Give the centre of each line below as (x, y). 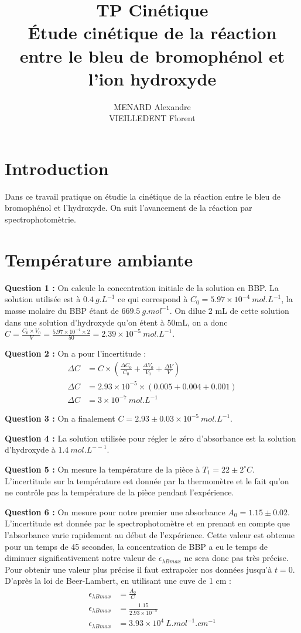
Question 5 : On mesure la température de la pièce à (102, 469)
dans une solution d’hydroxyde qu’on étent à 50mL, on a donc (116, 322)
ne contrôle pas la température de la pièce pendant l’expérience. (119, 492)
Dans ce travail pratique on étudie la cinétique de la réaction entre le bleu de (143, 196)
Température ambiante (99, 259)
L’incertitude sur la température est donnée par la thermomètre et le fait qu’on (147, 480)
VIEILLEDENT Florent (152, 118)
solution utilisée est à (43, 299)
